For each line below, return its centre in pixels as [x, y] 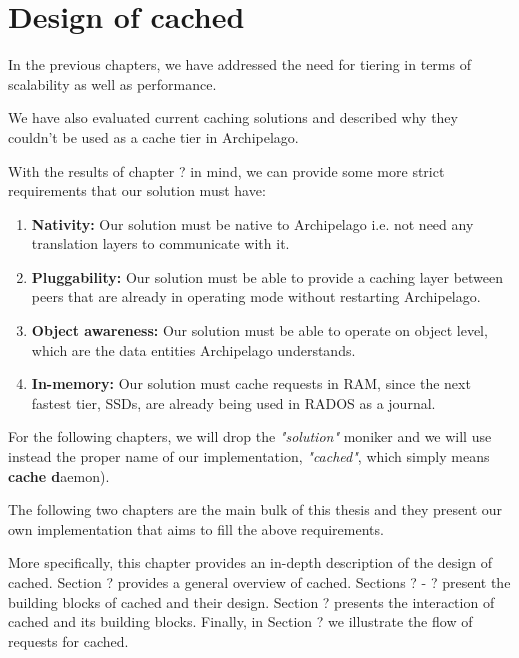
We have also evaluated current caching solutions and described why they [233, 117]
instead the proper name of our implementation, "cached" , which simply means [249, 456]
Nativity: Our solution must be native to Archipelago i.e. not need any [252, 223]
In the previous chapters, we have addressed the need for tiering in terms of [239, 64]
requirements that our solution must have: [137, 190]
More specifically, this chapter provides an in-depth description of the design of [250, 562]
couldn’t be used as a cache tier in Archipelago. [153, 136]
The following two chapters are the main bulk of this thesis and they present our [255, 509]
